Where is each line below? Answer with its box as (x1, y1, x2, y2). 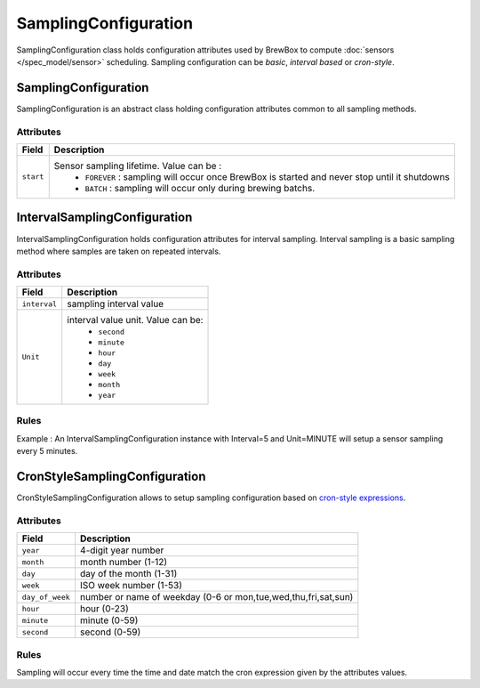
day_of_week (21, 592, 70, 602)
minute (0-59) (80, 614, 139, 627)
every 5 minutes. (16, 446, 78, 457)
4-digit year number (80, 544, 164, 556)
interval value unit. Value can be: (67, 314, 204, 327)
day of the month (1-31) (80, 568, 178, 580)
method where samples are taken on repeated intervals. (16, 246, 221, 256)
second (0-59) (80, 626, 141, 638)
